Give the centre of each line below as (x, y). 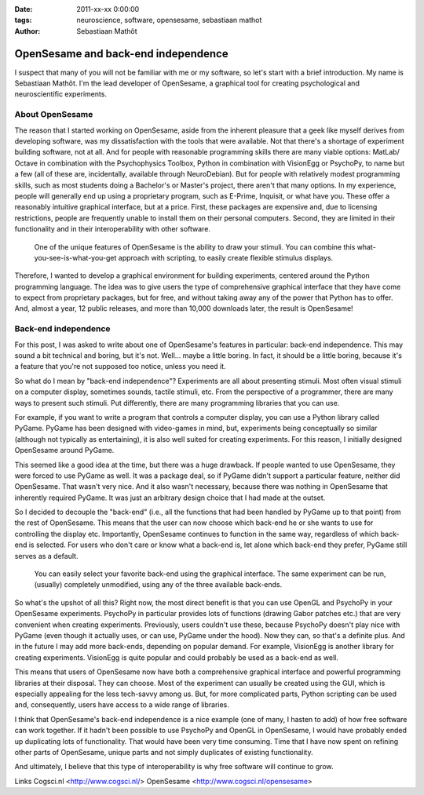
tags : (23, 20)
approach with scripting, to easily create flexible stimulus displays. (226, 257)
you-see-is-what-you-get (75, 257)
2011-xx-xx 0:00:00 (108, 9)
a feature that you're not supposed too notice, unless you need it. (121, 367)
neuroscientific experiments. (61, 94)
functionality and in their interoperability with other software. (113, 229)
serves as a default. (46, 556)
